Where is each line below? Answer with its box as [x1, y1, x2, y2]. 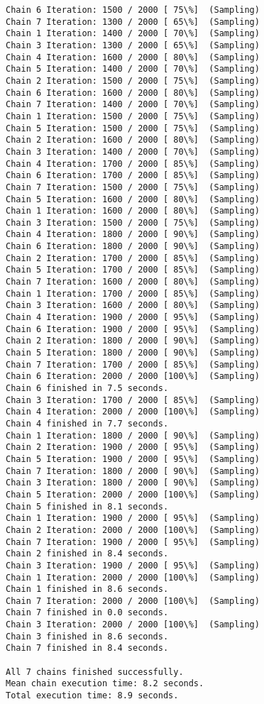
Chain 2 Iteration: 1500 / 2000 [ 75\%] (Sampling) [6, 75, 260, 86]
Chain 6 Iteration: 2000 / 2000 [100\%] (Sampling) [6, 371, 260, 382]
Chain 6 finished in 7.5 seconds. [6, 383, 169, 393]
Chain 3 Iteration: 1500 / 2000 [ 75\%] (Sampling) [6, 217, 260, 228]
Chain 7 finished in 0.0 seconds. [6, 607, 169, 618]
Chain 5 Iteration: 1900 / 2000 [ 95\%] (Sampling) [6, 453, 260, 464]
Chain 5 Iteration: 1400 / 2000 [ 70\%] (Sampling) [6, 64, 260, 75]
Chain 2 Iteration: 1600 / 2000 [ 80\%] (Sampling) [6, 135, 260, 145]
